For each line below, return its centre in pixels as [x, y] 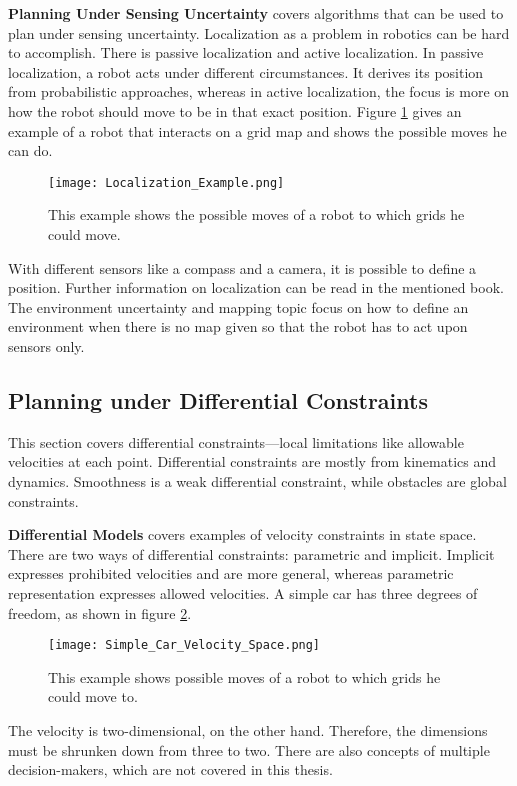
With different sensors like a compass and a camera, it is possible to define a [242, 267]
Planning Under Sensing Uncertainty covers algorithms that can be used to [256, 13]
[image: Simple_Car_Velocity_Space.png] [184, 645]
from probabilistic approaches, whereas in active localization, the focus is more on [259, 91]
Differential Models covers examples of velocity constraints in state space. [242, 534]
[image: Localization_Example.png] [166, 182]
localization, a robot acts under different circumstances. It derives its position [246, 71]
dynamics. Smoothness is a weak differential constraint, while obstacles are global [257, 480]
